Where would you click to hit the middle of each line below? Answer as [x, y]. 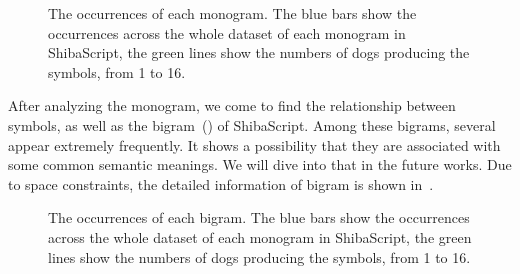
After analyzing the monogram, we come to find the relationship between [232, 105]
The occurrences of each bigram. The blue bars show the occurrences [259, 217]
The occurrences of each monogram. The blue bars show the [232, 13]
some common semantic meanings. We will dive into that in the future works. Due [260, 164]
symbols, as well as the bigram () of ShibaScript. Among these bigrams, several [252, 124]
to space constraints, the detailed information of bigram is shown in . [221, 183]
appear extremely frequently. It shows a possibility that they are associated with [254, 144]
